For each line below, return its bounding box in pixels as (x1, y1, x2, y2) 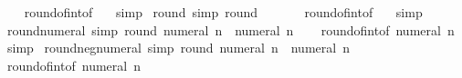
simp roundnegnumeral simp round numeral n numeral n (6, 38, 350, 57)
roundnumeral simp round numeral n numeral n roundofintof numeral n (6, 20, 455, 39)
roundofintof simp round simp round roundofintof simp (24, 3, 423, 21)
